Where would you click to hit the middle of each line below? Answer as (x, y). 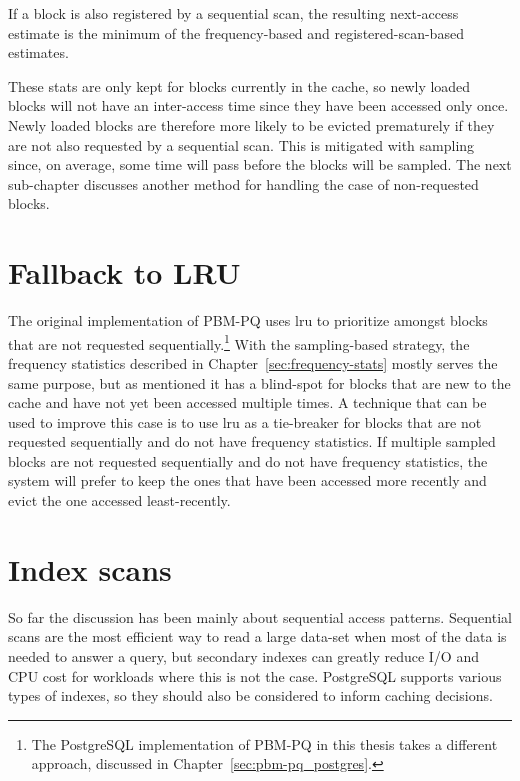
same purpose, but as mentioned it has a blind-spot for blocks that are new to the (259, 382)
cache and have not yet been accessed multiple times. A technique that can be (247, 402)
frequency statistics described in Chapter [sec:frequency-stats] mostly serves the (253, 362)
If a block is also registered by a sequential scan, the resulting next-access (233, 13)
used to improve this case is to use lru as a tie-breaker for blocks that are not (245, 421)
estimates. (38, 52)
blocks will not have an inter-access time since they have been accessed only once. (258, 105)
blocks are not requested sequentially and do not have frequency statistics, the (248, 460)
